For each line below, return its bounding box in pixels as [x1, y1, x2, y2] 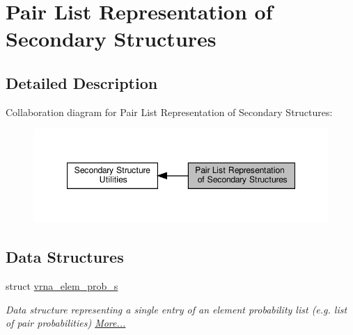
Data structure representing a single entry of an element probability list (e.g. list [6, 302, 347, 316]
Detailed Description [6, 72, 158, 93]
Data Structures [6, 246, 124, 268]
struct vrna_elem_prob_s [6, 279, 118, 293]
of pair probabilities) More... [6, 316, 126, 330]
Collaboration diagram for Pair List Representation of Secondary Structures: [6, 104, 333, 119]
